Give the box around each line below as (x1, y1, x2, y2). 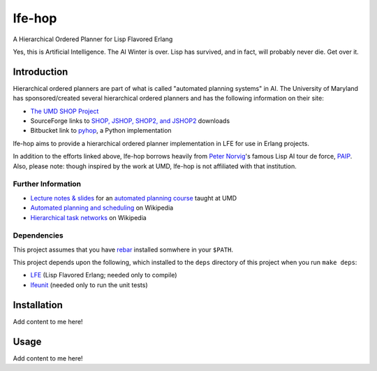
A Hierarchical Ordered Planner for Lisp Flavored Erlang (13, 35, 173, 43)
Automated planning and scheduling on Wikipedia (30, 203, 174, 212)
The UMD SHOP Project (30, 107, 99, 115)
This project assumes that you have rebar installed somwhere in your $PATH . (13, 245, 234, 254)
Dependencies (13, 231, 64, 240)
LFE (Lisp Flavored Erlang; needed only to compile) (30, 271, 177, 279)
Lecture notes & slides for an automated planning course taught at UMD (30, 194, 237, 202)
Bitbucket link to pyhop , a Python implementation (30, 126, 172, 135)
